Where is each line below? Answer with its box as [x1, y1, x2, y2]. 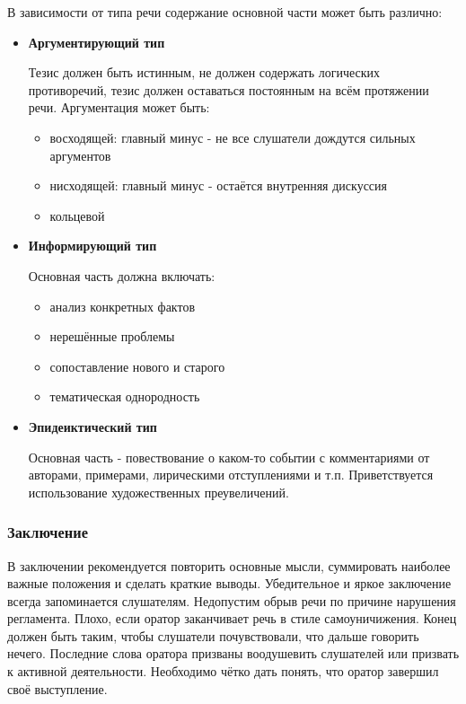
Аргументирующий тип [28, 32, 165, 51]
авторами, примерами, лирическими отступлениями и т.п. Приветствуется [28, 465, 434, 484]
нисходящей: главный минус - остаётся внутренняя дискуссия [49, 176, 388, 195]
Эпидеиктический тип [28, 417, 157, 436]
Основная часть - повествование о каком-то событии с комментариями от [28, 447, 430, 466]
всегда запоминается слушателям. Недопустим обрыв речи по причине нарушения [7, 591, 456, 610]
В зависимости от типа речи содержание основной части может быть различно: [7, 3, 443, 21]
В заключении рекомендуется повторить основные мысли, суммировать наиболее [7, 556, 451, 575]
